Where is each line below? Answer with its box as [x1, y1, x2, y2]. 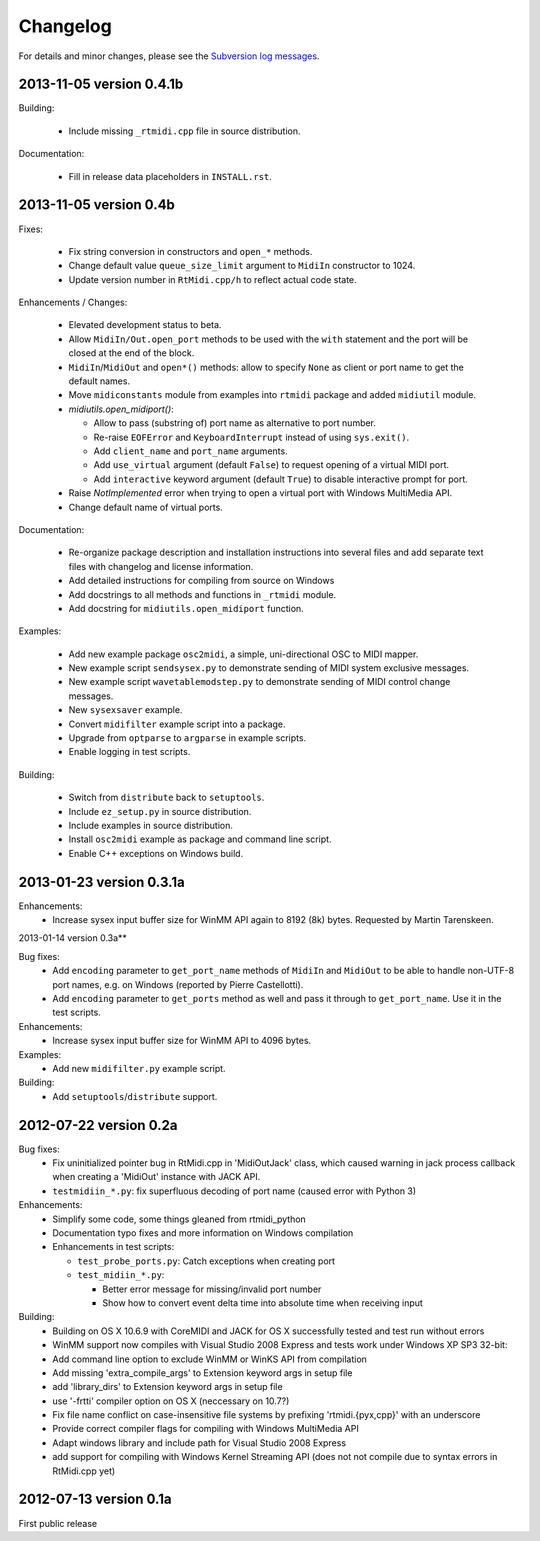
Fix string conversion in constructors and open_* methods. [68, 245, 313, 257]
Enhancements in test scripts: [52, 1241, 175, 1253]
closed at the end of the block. [68, 347, 195, 359]
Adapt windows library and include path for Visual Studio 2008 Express [52, 1436, 347, 1449]
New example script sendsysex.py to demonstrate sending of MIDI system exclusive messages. [68, 662, 470, 674]
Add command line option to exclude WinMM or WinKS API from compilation [52, 1353, 367, 1365]
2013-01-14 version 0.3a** [18, 932, 127, 944]
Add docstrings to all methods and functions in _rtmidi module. [68, 588, 337, 600]
